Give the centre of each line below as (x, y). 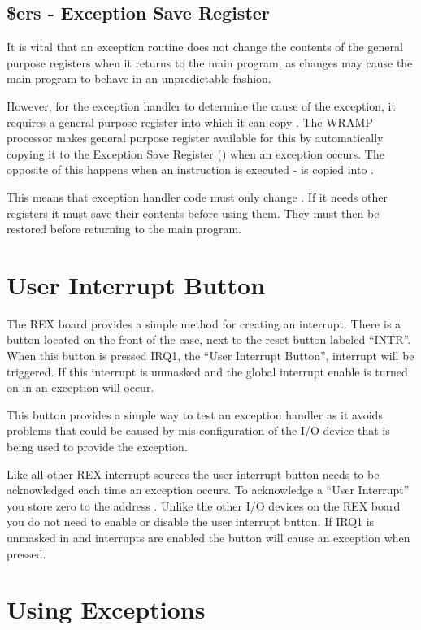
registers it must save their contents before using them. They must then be (193, 213)
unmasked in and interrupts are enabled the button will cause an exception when (208, 537)
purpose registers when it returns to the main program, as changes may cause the (210, 62)
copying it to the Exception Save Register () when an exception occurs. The (195, 153)
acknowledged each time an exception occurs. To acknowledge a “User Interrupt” (208, 490)
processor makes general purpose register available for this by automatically (195, 138)
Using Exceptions (106, 609)
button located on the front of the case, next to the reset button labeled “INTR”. (209, 339)
